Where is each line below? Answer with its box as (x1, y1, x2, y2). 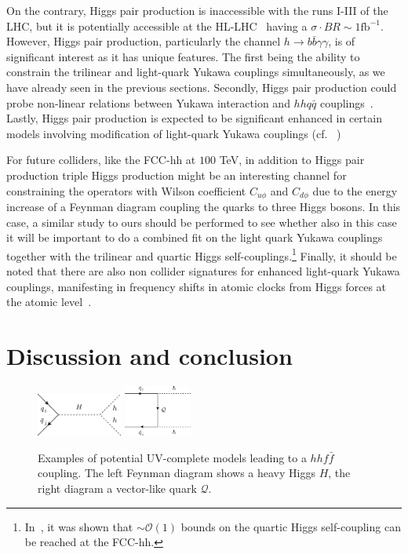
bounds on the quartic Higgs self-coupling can (180, 518, 401, 534)
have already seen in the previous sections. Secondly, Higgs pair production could (6, 78, 397, 95)
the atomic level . (6, 293, 92, 310)
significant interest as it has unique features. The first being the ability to (6, 48, 360, 64)
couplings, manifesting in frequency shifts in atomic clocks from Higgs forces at (6, 278, 387, 294)
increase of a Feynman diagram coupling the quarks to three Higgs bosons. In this (6, 198, 401, 214)
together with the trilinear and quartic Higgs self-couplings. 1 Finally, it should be (6, 245, 397, 264)
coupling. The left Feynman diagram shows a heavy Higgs (38, 465, 315, 481)
